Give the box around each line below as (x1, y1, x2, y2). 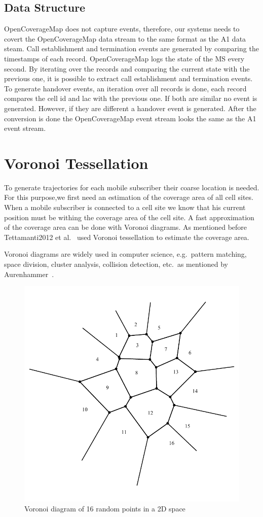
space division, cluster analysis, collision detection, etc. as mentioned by (4, 259, 228, 269)
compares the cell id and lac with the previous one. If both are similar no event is (4, 93, 257, 104)
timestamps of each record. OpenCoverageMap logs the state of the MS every (4, 53, 245, 63)
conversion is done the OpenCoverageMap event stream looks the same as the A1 (4, 113, 256, 123)
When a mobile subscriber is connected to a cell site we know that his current (4, 202, 246, 213)
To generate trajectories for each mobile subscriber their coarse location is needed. (4, 182, 259, 192)
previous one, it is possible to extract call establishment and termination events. (4, 73, 253, 84)
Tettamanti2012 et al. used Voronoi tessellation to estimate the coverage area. (4, 231, 249, 242)
